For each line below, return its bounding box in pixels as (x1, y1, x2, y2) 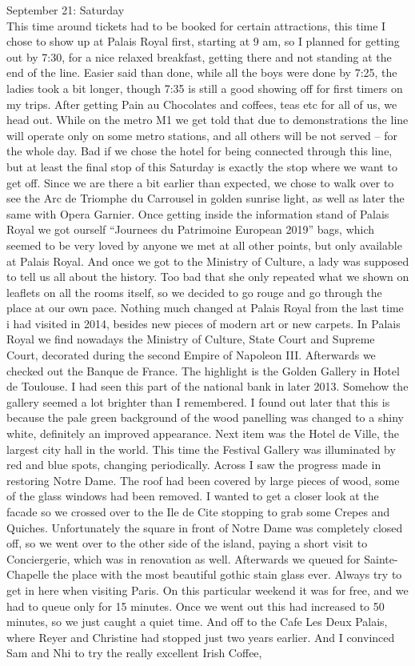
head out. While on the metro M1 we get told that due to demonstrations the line (6, 111, 409, 128)
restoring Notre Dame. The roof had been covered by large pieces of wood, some (6, 471, 400, 488)
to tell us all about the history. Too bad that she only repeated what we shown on (6, 268, 409, 285)
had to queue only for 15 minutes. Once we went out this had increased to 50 (6, 597, 385, 614)
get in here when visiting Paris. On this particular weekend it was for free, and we (6, 581, 409, 598)
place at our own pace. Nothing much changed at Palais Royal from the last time (6, 299, 404, 316)
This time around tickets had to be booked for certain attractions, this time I (6, 17, 386, 34)
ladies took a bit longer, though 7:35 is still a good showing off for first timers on (6, 79, 403, 96)
